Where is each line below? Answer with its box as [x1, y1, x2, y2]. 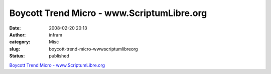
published [49, 53, 70, 59]
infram [49, 31, 63, 37]
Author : [9, 31, 26, 37]
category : [9, 39, 31, 45]
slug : [9, 45, 20, 52]
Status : [9, 53, 25, 59]
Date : [9, 25, 21, 31]
